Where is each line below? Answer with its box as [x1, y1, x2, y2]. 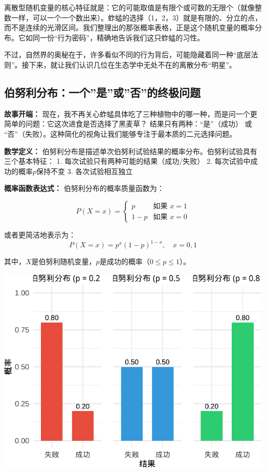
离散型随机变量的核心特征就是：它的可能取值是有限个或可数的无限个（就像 [4, 2, 255, 12]
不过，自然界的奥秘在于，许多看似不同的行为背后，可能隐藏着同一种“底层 [4, 49, 251, 60]
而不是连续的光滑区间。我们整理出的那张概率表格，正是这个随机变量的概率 [4, 22, 255, 33]
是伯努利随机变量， [31, 256, 96, 267]
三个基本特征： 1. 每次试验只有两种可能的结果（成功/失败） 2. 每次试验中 [4, 156, 251, 166]
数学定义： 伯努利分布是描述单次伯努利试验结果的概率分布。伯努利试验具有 [4, 145, 257, 156]
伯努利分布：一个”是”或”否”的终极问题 [4, 84, 201, 100]
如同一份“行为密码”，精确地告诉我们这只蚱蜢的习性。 [25, 32, 205, 42]
